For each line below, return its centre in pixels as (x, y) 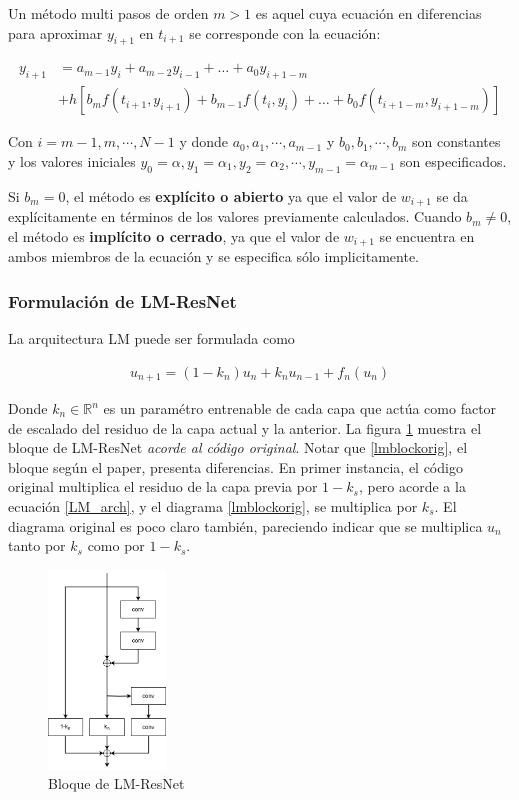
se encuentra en (427, 235)
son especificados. (453, 160)
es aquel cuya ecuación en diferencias (368, 13)
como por (116, 545)
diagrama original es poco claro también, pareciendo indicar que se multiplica (245, 525)
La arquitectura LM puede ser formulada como (151, 337)
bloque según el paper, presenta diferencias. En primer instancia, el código (235, 466)
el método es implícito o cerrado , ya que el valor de (174, 235)
